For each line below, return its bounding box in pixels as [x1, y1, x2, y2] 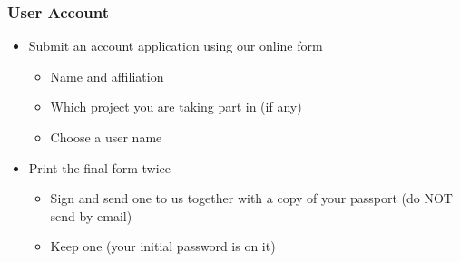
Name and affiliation [50, 66, 164, 85]
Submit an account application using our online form [28, 36, 323, 55]
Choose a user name [50, 128, 162, 146]
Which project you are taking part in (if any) [50, 97, 302, 116]
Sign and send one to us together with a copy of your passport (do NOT [50, 189, 453, 208]
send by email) [50, 206, 132, 225]
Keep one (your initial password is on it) [50, 237, 276, 256]
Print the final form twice [28, 158, 171, 177]
